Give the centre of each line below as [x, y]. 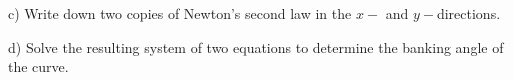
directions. [468, 13]
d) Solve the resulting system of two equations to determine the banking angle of [256, 46]
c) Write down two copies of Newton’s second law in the [180, 13]
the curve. [38, 66]
